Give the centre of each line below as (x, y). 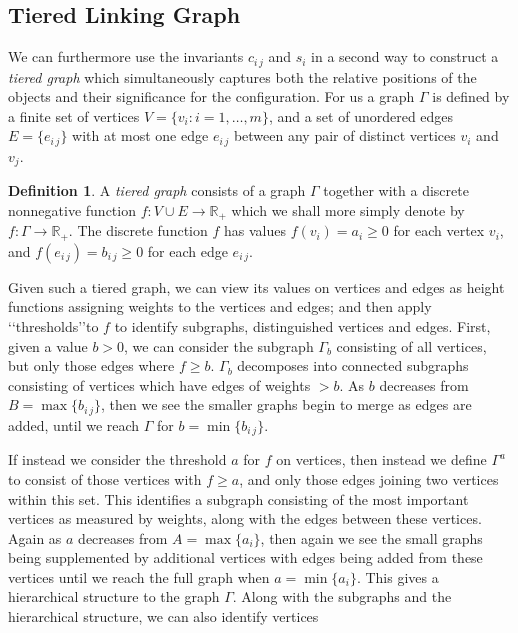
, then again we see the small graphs (371, 537)
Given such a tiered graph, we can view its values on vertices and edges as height (256, 286)
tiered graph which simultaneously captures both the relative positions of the (242, 76)
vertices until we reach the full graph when (139, 576)
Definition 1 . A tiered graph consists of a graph (157, 190)
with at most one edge (140, 135)
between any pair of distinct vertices (344, 135)
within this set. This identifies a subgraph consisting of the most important (238, 498)
